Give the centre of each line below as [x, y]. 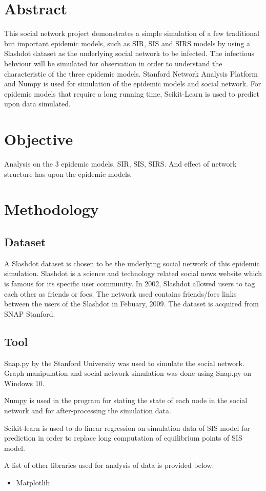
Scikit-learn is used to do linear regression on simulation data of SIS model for [127, 428]
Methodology [52, 209]
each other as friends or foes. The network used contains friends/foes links [120, 293]
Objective [39, 139]
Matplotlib [33, 482]
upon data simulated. [37, 104]
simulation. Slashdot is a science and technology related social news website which [133, 273]
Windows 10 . [24, 383]
